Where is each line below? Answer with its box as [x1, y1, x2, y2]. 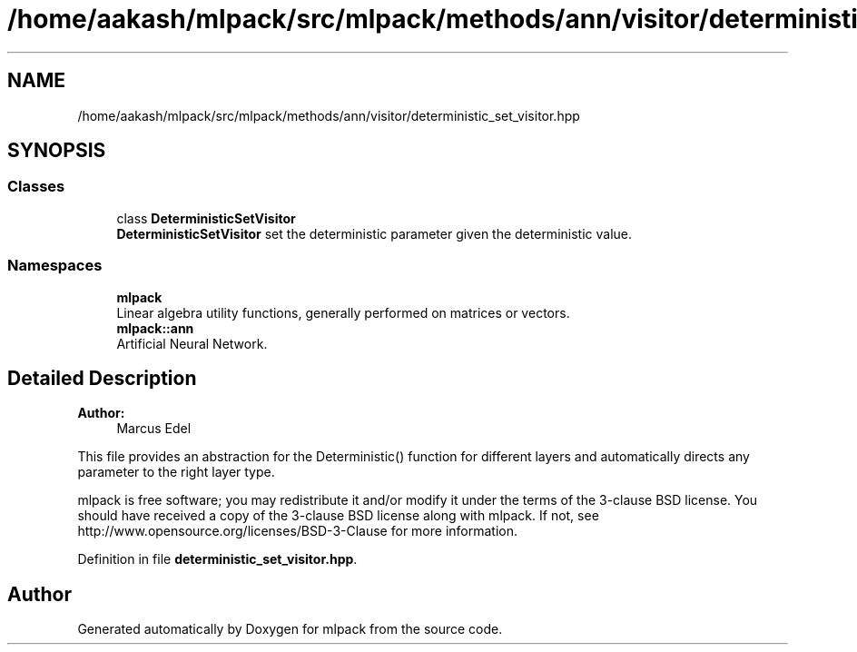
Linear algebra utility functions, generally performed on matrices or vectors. [116, 304, 570, 321]
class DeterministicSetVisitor [116, 210, 296, 226]
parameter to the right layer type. [77, 464, 275, 480]
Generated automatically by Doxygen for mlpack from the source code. [77, 621, 503, 637]
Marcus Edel [116, 420, 192, 437]
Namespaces [7, 256, 103, 275]
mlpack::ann [116, 320, 194, 336]
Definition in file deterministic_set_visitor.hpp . [77, 551, 358, 568]
